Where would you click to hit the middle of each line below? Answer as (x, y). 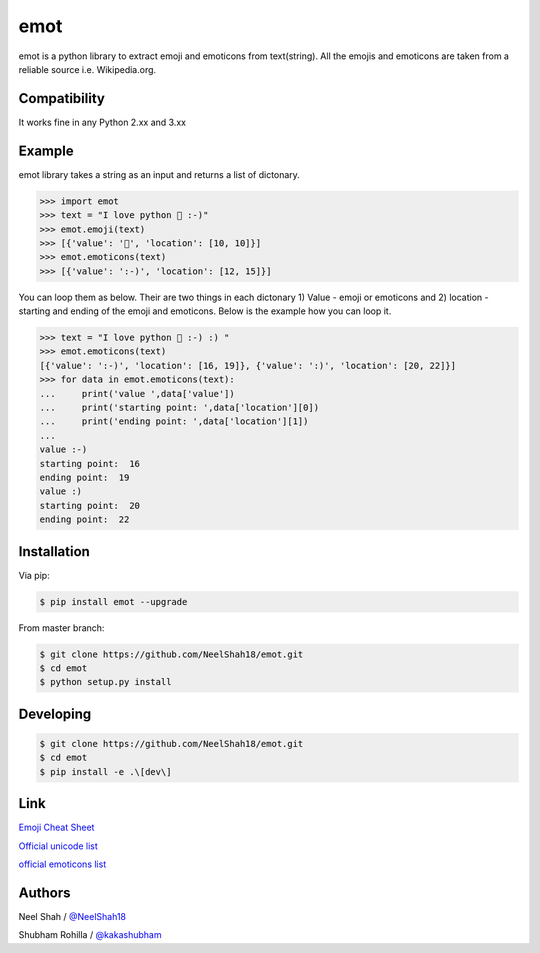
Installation (54, 551)
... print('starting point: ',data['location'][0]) (179, 407)
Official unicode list (58, 846)
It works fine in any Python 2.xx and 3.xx (102, 122)
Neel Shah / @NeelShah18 (72, 916)
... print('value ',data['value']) (137, 393)
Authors (44, 892)
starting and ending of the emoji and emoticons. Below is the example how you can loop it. (205, 311)
